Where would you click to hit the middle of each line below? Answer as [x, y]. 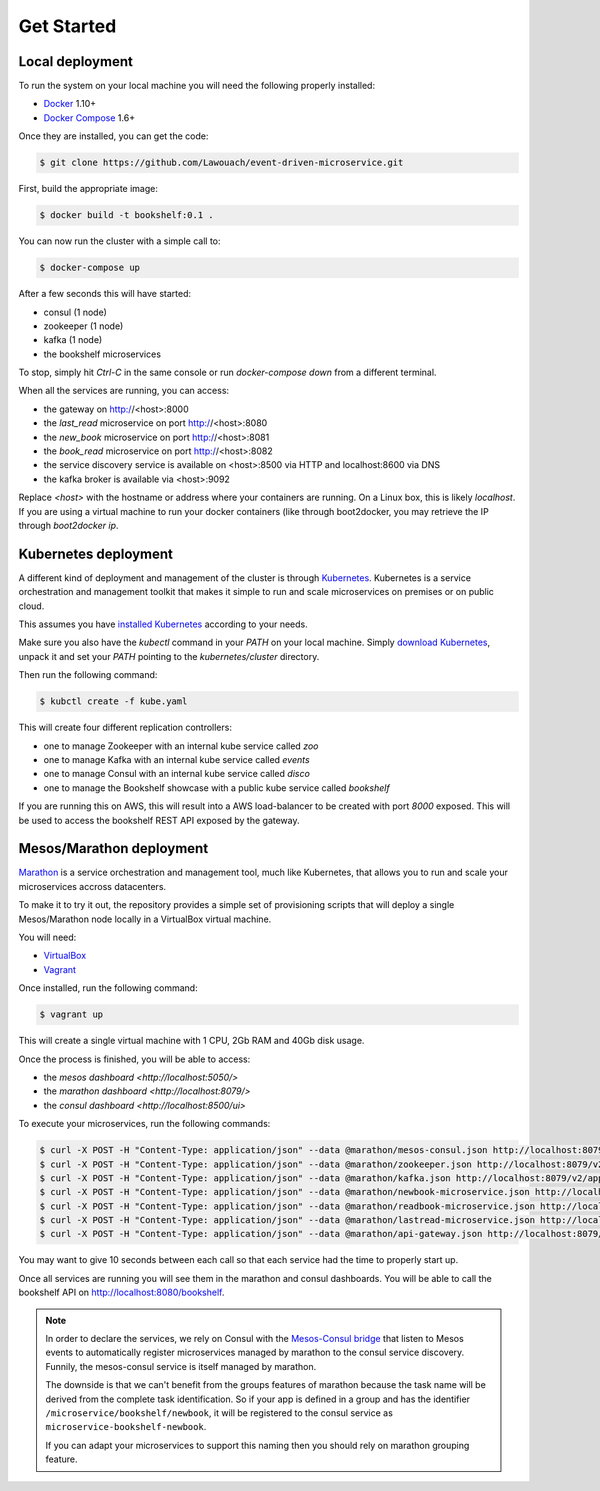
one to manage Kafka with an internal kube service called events [176, 759]
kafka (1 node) [73, 340]
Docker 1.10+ [70, 104]
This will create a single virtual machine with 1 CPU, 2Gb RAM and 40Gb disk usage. [191, 1041]
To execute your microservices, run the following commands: [144, 1124]
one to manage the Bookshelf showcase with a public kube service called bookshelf [216, 787]
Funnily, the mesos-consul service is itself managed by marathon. [181, 1366]
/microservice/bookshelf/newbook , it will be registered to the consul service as [219, 1412]
